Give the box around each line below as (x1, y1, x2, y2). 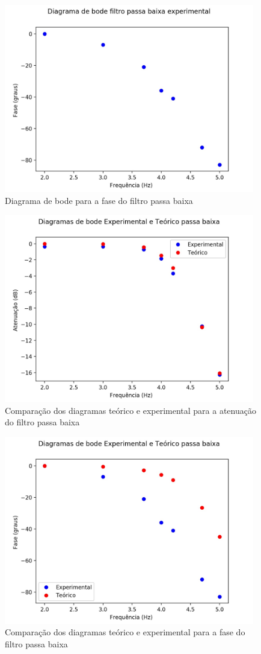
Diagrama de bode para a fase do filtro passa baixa (5, 194, 193, 206)
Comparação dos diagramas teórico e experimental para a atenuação (5, 404, 256, 416)
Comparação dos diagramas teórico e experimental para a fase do (5, 626, 245, 638)
